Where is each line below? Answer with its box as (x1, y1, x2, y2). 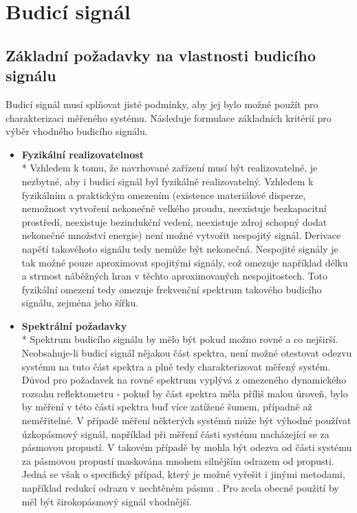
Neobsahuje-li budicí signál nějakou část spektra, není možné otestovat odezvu (21, 346, 352, 360)
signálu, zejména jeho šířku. (21, 295, 139, 310)
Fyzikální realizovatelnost (21, 147, 144, 161)
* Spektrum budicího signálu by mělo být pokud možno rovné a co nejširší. (21, 332, 338, 346)
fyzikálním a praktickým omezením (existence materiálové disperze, (21, 187, 306, 202)
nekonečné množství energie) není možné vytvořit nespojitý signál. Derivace (21, 228, 341, 242)
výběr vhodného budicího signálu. (6, 124, 148, 138)
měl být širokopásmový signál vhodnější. (21, 494, 192, 508)
